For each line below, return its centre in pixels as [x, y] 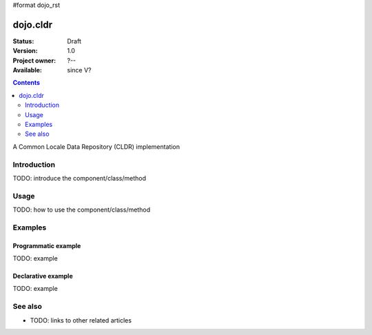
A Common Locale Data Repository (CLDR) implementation [96, 146]
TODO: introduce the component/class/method [79, 178]
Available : [28, 70]
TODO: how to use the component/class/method [82, 210]
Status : [23, 41]
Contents [27, 83]
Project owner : [34, 60]
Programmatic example [47, 245]
